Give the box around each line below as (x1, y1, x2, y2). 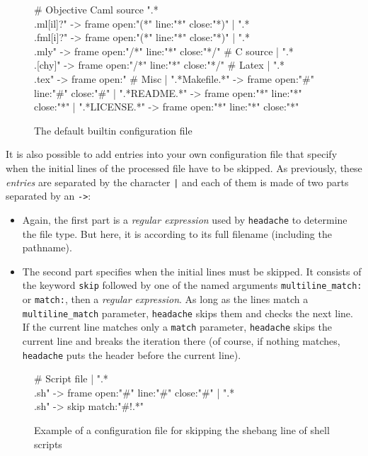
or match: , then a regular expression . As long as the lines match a (22, 291, 309, 306)
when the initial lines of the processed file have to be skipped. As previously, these (6, 160, 362, 175)
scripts (34, 436, 62, 451)
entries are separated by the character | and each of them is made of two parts (6, 174, 349, 189)
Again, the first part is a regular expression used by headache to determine (22, 212, 347, 227)
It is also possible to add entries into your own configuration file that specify (6, 147, 338, 161)
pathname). (22, 240, 72, 255)
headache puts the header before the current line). (22, 347, 241, 362)
